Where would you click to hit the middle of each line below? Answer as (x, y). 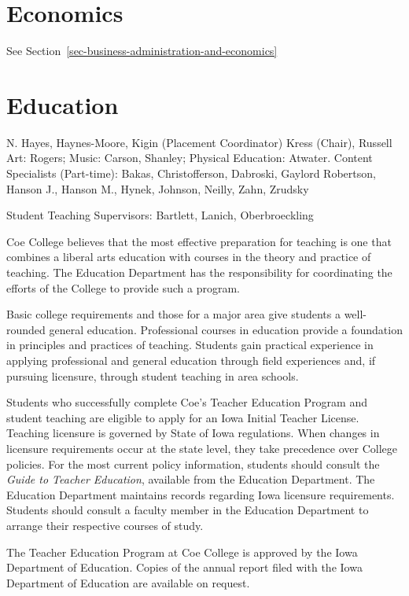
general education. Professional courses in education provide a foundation (226, 329)
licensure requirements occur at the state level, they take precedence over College (202, 448)
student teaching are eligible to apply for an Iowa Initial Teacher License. (183, 417)
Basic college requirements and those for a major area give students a (173, 314)
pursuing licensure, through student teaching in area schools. (153, 375)
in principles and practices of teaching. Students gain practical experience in (190, 345)
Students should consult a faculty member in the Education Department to (188, 510)
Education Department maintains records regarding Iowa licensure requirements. (201, 494)
